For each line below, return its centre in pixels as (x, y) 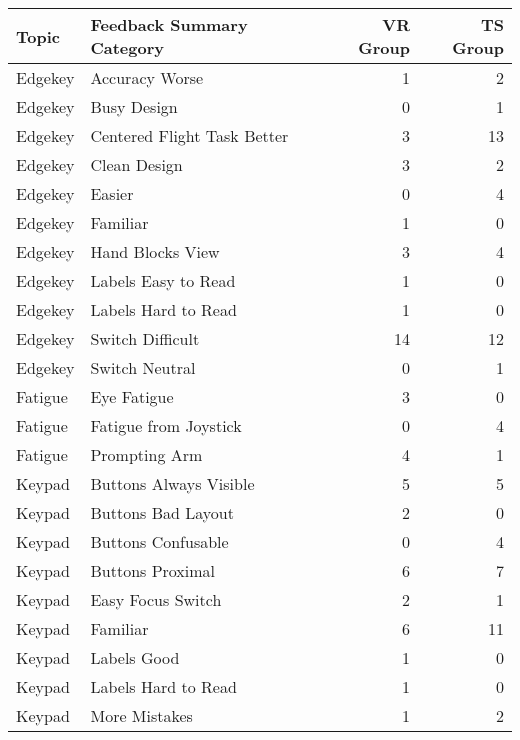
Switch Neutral (143, 367)
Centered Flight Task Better (189, 135)
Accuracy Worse (147, 77)
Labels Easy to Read (163, 280)
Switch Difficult (145, 338)
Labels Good (135, 657)
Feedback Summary (169, 24)
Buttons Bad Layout (162, 512)
